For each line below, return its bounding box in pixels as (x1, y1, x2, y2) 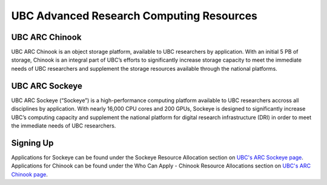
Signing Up (11, 138, 54, 148)
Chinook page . (11, 170, 48, 178)
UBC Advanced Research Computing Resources (11, 9, 257, 22)
